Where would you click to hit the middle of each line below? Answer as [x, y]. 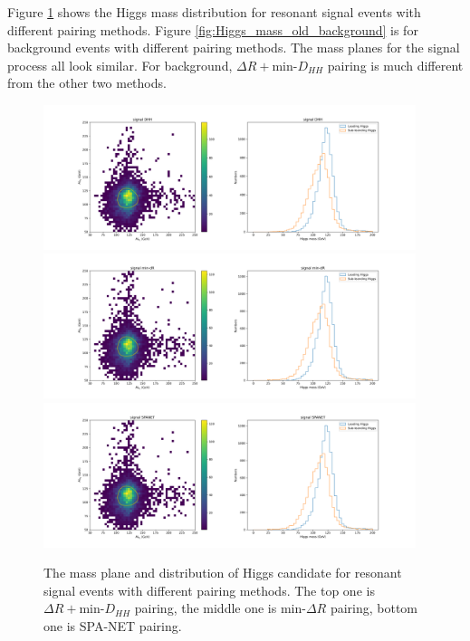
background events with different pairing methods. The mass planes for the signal [234, 48]
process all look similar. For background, [120, 65]
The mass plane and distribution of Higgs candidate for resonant [223, 573]
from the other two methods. [87, 83]
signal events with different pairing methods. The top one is [209, 590]
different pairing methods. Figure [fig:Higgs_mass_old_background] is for [213, 29]
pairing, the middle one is [206, 608]
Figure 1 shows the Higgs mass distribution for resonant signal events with [214, 12]
